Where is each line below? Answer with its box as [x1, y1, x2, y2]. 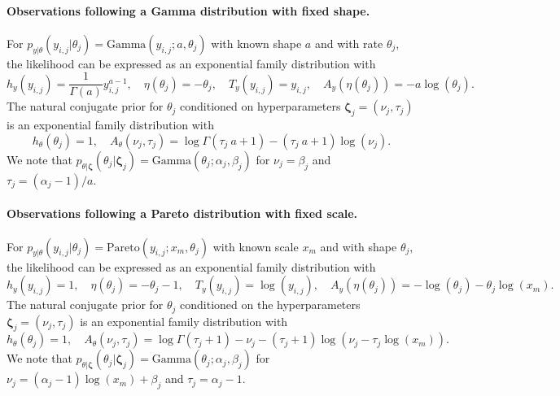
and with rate [314, 34, 383, 51]
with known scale [212, 237, 299, 255]
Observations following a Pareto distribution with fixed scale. [7, 205, 358, 222]
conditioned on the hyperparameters [180, 296, 361, 313]
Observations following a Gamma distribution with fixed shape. [7, 2, 370, 19]
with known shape [211, 34, 302, 51]
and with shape [320, 237, 397, 255]
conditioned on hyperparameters [180, 98, 341, 115]
